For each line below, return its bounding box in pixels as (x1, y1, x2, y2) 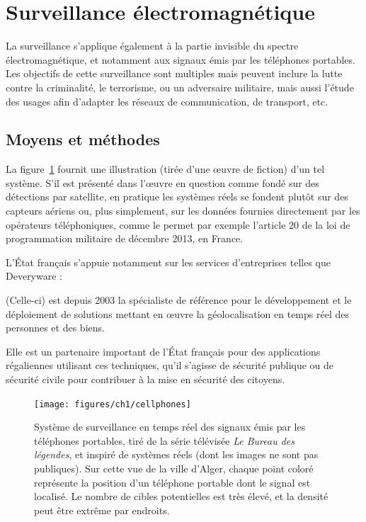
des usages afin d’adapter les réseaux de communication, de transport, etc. (6, 93, 328, 108)
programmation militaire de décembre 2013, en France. (6, 231, 244, 246)
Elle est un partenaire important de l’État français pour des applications (6, 344, 321, 358)
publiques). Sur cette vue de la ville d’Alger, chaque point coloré (34, 461, 314, 476)
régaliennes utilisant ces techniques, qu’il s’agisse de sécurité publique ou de (6, 358, 334, 373)
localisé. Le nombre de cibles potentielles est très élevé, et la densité (34, 489, 328, 504)
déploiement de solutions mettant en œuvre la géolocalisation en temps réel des (6, 306, 349, 321)
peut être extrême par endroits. (34, 502, 170, 517)
